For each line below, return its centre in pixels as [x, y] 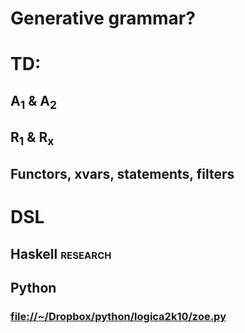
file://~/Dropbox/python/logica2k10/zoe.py [118, 316]
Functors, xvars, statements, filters [122, 173]
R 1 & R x [32, 139]
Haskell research [61, 253]
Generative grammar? [103, 18]
